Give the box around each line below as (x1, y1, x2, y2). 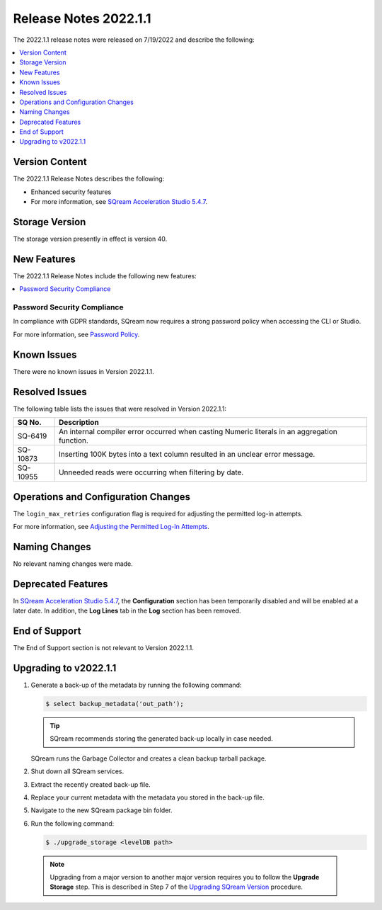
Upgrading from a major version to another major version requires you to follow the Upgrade (50, 873, 320, 882)
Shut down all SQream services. (30, 767, 124, 775)
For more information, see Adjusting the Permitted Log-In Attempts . (13, 522, 210, 530)
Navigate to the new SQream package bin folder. (30, 806, 173, 814)
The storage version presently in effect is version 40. (13, 234, 168, 244)
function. (58, 436, 88, 445)
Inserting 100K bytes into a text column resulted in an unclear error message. (58, 450, 316, 460)
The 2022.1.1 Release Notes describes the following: (13, 174, 165, 183)
